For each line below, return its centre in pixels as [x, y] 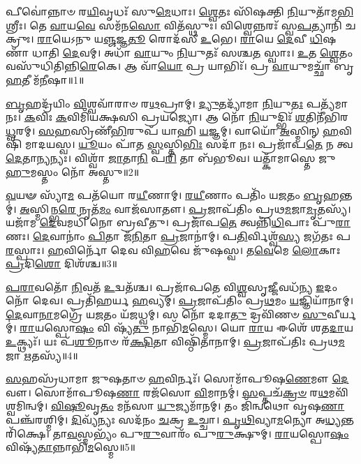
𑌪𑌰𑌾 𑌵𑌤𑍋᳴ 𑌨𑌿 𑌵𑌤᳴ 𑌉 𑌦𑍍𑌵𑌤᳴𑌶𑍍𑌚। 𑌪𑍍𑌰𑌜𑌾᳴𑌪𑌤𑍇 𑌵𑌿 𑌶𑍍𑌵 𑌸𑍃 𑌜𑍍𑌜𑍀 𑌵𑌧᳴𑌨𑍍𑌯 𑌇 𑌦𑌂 [171, 286]
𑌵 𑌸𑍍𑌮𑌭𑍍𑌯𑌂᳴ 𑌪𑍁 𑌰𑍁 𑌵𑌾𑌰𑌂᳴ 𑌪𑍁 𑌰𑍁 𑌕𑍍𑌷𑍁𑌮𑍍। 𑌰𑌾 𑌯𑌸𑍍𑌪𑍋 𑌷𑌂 [208, 433]
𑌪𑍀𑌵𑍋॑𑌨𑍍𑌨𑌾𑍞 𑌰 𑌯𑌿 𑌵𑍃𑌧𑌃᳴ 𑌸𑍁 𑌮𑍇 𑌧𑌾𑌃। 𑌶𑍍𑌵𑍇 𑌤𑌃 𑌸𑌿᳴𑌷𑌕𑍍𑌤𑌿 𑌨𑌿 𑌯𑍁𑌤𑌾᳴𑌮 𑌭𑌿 [180, 11]
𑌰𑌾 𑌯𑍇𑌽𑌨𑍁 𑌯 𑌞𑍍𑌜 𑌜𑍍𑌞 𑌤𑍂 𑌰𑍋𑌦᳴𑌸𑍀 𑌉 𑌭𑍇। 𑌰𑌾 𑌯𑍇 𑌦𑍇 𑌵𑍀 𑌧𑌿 [180, 39]
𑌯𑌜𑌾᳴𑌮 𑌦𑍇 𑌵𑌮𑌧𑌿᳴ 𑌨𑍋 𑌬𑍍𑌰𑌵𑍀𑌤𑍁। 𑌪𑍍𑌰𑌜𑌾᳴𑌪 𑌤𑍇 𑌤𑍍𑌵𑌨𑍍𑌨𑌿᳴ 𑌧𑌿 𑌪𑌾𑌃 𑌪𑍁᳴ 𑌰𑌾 [178, 222]
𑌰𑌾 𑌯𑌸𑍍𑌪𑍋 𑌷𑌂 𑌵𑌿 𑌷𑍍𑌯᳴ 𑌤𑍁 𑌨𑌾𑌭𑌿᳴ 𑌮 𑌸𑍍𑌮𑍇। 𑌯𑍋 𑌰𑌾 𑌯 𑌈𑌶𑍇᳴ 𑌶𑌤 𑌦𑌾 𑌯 [186, 328]
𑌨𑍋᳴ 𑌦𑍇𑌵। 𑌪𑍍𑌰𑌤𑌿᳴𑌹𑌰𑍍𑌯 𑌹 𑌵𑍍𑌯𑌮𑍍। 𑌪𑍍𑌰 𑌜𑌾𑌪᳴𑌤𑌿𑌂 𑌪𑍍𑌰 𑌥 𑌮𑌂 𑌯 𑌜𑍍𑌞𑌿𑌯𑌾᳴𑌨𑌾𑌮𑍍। [180, 300]
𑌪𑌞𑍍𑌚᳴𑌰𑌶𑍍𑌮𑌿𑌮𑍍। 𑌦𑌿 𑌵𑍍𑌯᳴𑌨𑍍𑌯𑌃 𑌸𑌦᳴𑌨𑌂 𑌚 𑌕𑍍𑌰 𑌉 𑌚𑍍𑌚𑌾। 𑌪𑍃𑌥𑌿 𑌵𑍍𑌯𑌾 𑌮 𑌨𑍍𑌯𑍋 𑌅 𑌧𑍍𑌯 [174, 420]
